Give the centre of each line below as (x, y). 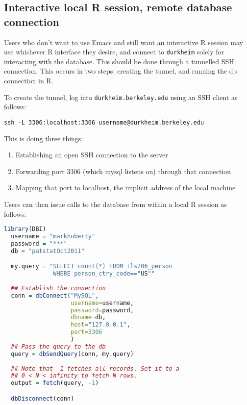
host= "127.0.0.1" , (100, 325)
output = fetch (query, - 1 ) (55, 383)
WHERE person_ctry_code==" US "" (104, 274)
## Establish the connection (58, 288)
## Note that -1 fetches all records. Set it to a (95, 368)
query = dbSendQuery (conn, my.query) (72, 354)
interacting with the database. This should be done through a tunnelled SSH (119, 61)
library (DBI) (25, 229)
